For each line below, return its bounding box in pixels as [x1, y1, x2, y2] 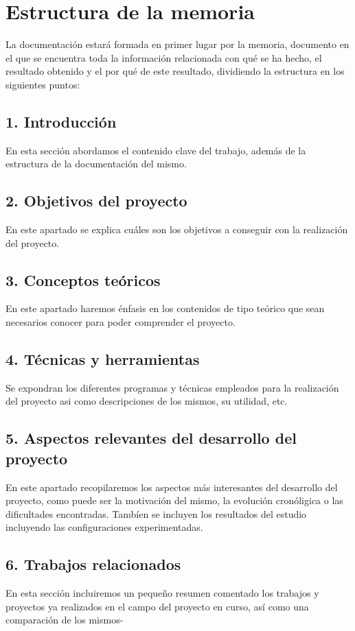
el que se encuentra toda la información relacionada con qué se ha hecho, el [5, 50, 322, 64]
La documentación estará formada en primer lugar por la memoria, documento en [5, 37, 350, 51]
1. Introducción [5, 110, 117, 132]
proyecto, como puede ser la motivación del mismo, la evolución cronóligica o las [5, 493, 343, 508]
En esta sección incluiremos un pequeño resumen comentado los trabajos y [5, 586, 319, 600]
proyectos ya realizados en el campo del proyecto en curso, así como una [5, 599, 309, 613]
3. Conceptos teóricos [5, 269, 161, 290]
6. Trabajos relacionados [5, 553, 181, 575]
